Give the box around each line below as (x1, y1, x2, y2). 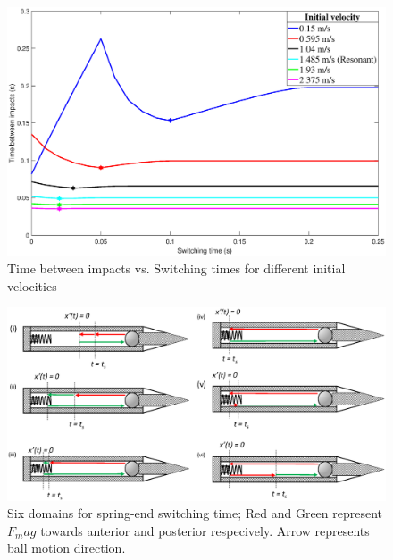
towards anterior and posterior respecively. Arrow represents (40, 521, 370, 539)
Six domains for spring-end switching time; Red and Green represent (7, 504, 383, 522)
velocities (7, 276, 57, 295)
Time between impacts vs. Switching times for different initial (7, 259, 346, 278)
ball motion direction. (7, 539, 126, 557)
